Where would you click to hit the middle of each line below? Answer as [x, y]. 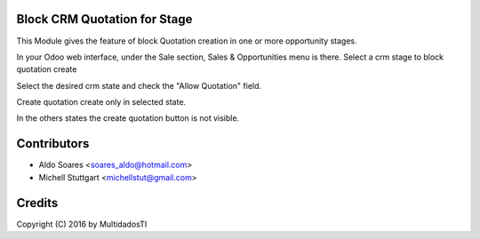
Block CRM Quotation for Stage [104, 19]
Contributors [53, 143]
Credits [37, 203]
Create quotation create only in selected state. [101, 102]
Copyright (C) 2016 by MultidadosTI [82, 224]
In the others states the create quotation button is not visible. [128, 118]
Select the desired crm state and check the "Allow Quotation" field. [139, 85]
